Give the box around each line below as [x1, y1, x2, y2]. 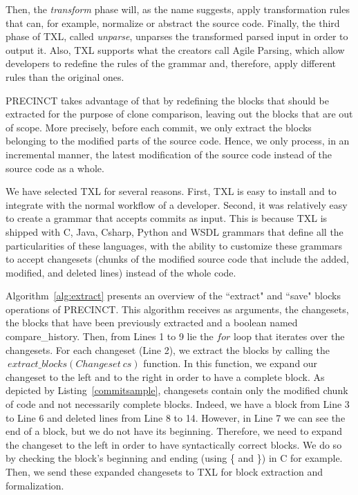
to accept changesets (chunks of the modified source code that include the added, [6, 252, 349, 266]
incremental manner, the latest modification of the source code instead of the [6, 147, 332, 161]
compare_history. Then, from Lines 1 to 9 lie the [6, 329, 214, 344]
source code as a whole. [6, 160, 104, 175]
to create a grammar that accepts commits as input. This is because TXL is [6, 211, 328, 225]
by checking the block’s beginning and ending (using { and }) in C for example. [6, 451, 343, 465]
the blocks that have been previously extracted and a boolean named [6, 315, 298, 330]
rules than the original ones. [6, 69, 124, 84]
